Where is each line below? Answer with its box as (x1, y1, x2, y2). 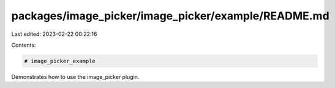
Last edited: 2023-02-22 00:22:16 (11, 30, 97, 38)
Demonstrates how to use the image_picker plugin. (11, 73, 140, 80)
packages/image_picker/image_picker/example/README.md (11, 9, 330, 22)
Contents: (11, 41, 36, 49)
